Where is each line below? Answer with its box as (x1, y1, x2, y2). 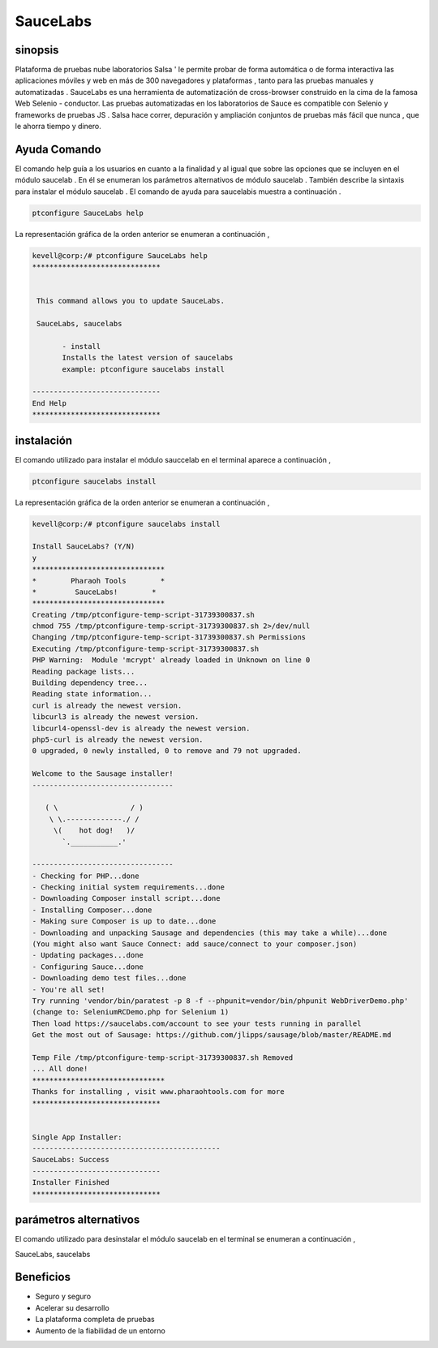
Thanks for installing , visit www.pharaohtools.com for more (32, 1087, 285, 1096)
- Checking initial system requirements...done (32, 883, 225, 892)
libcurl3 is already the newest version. (32, 713, 200, 721)
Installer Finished (32, 1178, 109, 1187)
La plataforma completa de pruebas (35, 1315, 155, 1324)
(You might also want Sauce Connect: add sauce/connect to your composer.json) (32, 940, 358, 949)
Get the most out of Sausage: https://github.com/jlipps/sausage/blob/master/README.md (32, 1031, 392, 1040)
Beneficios (15, 1270, 71, 1284)
